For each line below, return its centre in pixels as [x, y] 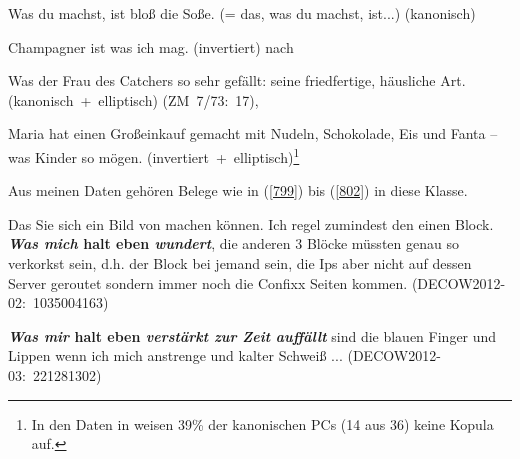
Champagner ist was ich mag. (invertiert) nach [151, 46]
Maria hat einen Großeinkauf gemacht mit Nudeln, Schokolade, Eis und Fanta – [253, 133]
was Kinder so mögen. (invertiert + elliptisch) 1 [154, 155]
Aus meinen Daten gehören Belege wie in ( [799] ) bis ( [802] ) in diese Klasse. [238, 190]
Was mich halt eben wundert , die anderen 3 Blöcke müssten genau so [233, 243]
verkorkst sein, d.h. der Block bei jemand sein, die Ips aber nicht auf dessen [240, 263]
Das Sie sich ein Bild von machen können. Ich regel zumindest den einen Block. [251, 223]
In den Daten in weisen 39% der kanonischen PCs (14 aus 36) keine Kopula [262, 423]
